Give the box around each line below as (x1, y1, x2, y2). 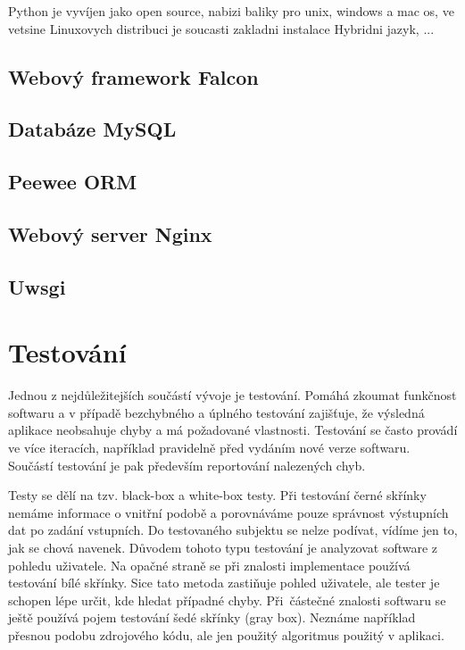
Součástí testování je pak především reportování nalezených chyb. (8, 455, 366, 474)
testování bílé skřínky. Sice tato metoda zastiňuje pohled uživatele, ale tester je (8, 573, 440, 592)
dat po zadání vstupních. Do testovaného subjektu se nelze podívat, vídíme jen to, (8, 521, 458, 539)
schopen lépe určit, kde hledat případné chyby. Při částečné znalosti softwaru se (8, 590, 446, 609)
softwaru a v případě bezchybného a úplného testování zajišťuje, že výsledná (8, 403, 425, 421)
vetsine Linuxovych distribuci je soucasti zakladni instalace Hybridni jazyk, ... (8, 19, 435, 37)
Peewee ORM (8, 168, 137, 196)
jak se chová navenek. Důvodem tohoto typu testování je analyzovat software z (8, 537, 438, 556)
